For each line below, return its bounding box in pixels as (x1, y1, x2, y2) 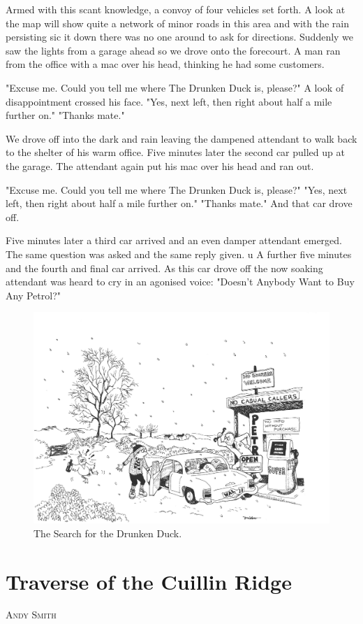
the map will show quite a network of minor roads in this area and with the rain (6, 15, 349, 30)
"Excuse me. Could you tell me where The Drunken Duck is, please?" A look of (6, 80, 344, 94)
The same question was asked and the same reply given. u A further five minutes (6, 246, 352, 261)
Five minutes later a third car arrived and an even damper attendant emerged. (6, 233, 342, 248)
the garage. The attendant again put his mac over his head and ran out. (6, 158, 314, 173)
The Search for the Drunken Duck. (34, 525, 182, 540)
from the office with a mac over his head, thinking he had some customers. (6, 57, 325, 71)
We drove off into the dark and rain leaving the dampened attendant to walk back (6, 131, 357, 146)
